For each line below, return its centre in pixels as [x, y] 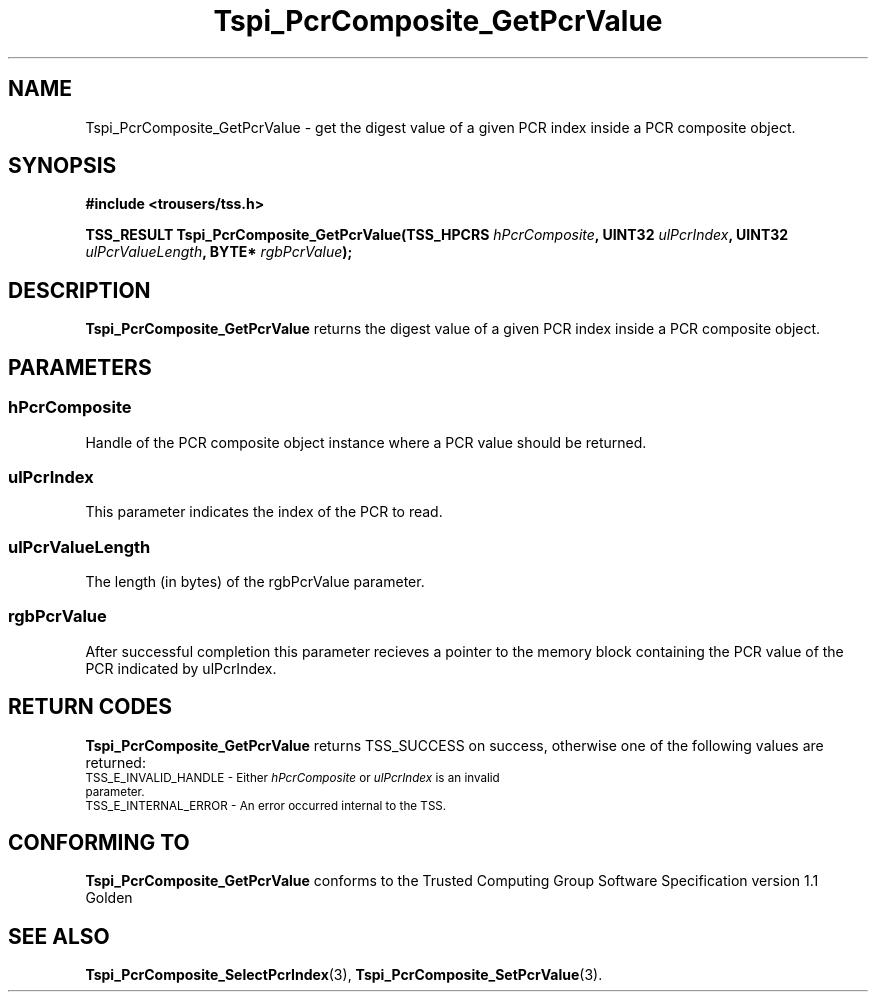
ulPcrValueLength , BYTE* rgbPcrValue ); [219, 252]
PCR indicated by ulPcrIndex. [181, 668]
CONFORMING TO [99, 843]
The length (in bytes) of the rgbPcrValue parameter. [255, 581]
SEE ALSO [59, 936]
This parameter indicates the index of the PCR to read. [264, 512]
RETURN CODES [90, 707]
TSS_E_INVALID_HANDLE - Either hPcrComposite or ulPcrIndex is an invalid [292, 777]
